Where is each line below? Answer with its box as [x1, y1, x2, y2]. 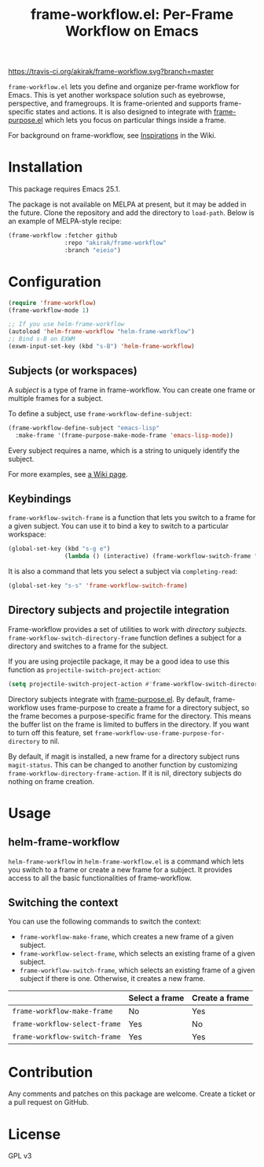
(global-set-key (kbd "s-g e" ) [8, 545, 111, 553]
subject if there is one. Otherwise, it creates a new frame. [19, 974, 206, 983]
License [8, 1125, 61, 1143]
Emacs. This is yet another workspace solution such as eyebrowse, [8, 91, 226, 100]
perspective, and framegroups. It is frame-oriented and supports [8, 98, 218, 108]
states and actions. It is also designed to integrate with [35, 107, 212, 117]
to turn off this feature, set [8, 727, 93, 738]
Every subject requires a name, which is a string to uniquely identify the [8, 445, 240, 455]
